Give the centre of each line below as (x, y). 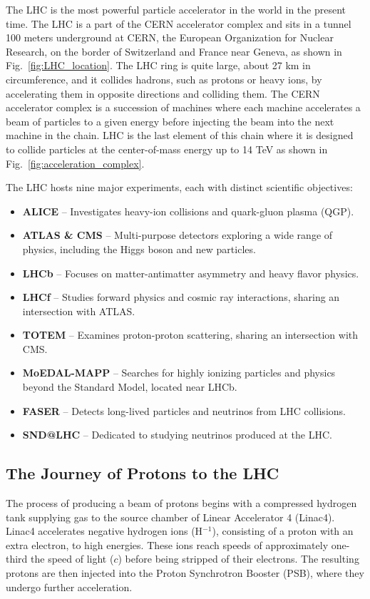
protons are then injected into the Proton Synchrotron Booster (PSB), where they (185, 573)
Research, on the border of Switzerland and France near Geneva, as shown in (174, 51)
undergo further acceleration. (69, 587)
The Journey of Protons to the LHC (143, 473)
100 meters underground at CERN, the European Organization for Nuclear (170, 37)
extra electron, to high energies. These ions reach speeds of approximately (167, 544)
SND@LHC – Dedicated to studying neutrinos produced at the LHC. (177, 435)
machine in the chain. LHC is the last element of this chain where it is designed (180, 135)
